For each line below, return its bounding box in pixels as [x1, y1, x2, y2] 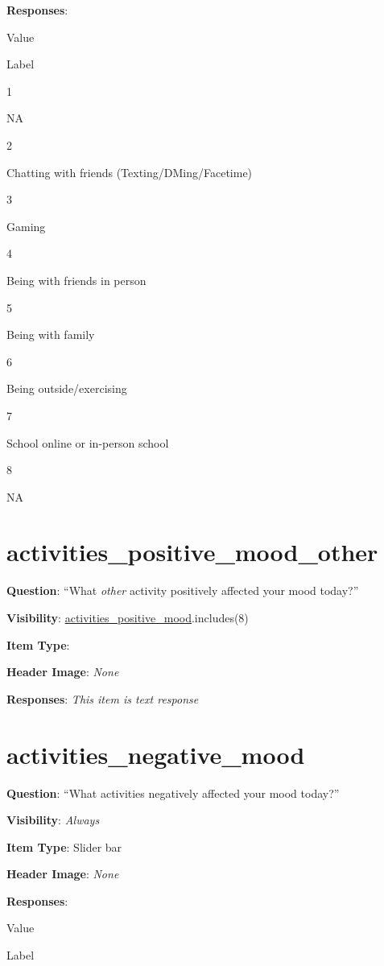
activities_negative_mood [6, 737, 305, 770]
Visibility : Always [6, 811, 100, 828]
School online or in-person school [6, 434, 169, 451]
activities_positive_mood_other [6, 535, 378, 568]
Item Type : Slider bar [6, 838, 122, 855]
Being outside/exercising [6, 380, 127, 397]
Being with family [6, 326, 95, 343]
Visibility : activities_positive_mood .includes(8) [6, 609, 249, 625]
